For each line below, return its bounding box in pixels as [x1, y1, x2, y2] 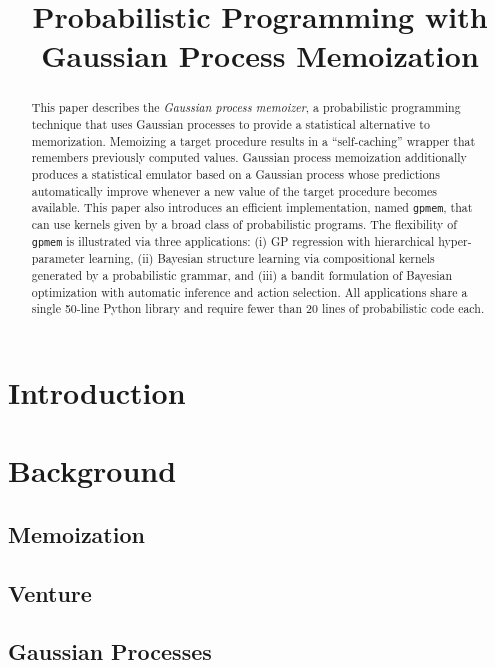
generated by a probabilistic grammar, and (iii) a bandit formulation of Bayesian [31, 266, 453, 283]
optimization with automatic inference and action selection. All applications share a [31, 283, 468, 300]
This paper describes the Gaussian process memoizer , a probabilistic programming [31, 99, 461, 116]
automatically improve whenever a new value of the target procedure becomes [31, 182, 437, 199]
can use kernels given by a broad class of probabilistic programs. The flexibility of [31, 216, 457, 233]
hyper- [438, 233, 472, 250]
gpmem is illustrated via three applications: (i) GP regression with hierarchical [31, 233, 435, 250]
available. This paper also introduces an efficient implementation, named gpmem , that [31, 199, 473, 216]
